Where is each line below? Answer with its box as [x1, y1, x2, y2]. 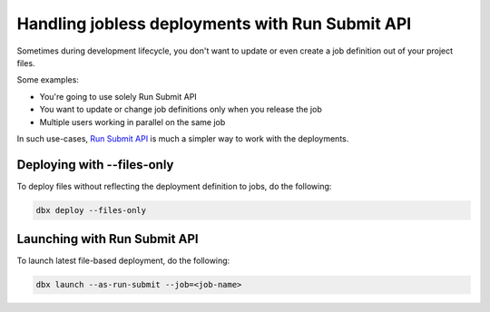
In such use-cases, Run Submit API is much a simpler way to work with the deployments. [16, 132, 349, 144]
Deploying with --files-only [16, 157, 174, 172]
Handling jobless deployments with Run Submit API [16, 14, 412, 34]
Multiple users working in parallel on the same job [39, 116, 226, 127]
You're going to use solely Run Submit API [39, 91, 197, 102]
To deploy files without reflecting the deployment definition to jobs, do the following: [16, 180, 332, 191]
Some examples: [16, 74, 79, 85]
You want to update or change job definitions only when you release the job [39, 104, 322, 115]
